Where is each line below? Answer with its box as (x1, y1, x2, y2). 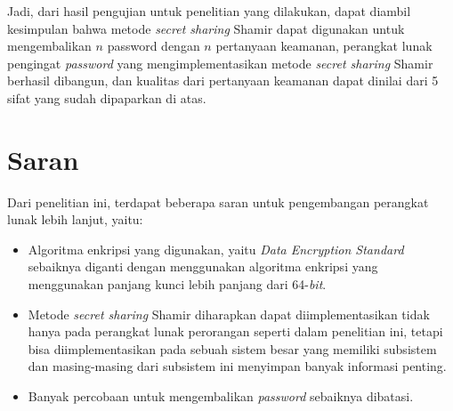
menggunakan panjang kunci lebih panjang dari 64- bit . (28, 275, 327, 294)
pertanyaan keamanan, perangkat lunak (215, 36, 433, 55)
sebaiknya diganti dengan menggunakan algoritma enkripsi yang (28, 257, 378, 276)
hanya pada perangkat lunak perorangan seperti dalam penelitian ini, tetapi (28, 322, 443, 341)
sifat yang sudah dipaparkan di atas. (7, 88, 206, 107)
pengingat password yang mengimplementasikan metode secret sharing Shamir (7, 53, 433, 72)
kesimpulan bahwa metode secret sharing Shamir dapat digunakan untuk (7, 19, 405, 37)
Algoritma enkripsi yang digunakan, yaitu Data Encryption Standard (28, 239, 404, 258)
